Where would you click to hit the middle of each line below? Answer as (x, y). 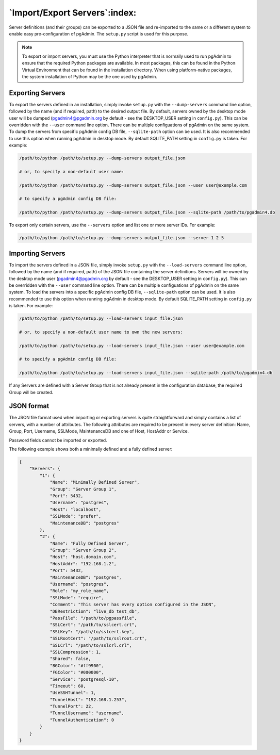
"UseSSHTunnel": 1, (73, 693)
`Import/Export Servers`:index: (73, 13)
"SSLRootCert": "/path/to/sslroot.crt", (99, 639)
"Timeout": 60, (68, 686)
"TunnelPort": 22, (72, 706)
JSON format (29, 406)
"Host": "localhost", (75, 509)
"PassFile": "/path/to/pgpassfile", (93, 618)
